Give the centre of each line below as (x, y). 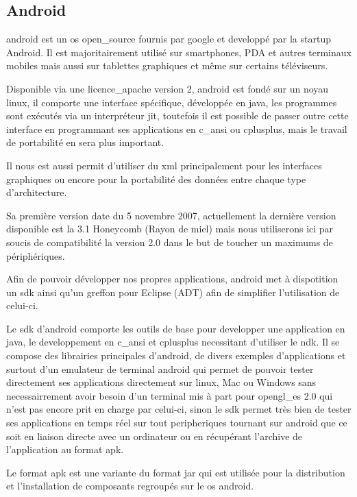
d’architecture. (37, 192)
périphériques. (36, 255)
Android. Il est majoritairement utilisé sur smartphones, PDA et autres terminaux (179, 52)
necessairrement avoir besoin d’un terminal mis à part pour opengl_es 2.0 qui (170, 395)
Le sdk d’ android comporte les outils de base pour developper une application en (176, 328)
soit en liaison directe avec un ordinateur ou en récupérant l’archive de (155, 436)
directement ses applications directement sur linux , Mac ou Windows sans (161, 382)
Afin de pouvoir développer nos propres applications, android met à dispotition (172, 279)
